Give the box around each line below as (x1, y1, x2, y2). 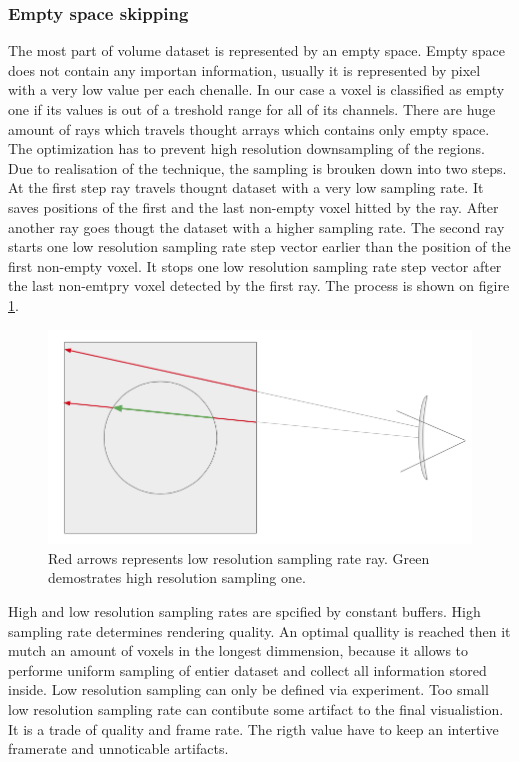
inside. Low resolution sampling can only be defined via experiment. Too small (8, 679, 489, 700)
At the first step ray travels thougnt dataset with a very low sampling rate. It (8, 177, 484, 198)
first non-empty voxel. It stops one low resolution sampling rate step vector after (8, 255, 502, 276)
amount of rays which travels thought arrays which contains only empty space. (8, 118, 490, 139)
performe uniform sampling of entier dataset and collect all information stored (8, 659, 487, 680)
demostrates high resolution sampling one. (48, 567, 306, 588)
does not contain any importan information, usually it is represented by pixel (8, 59, 481, 80)
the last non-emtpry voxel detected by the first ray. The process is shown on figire (8, 275, 510, 296)
